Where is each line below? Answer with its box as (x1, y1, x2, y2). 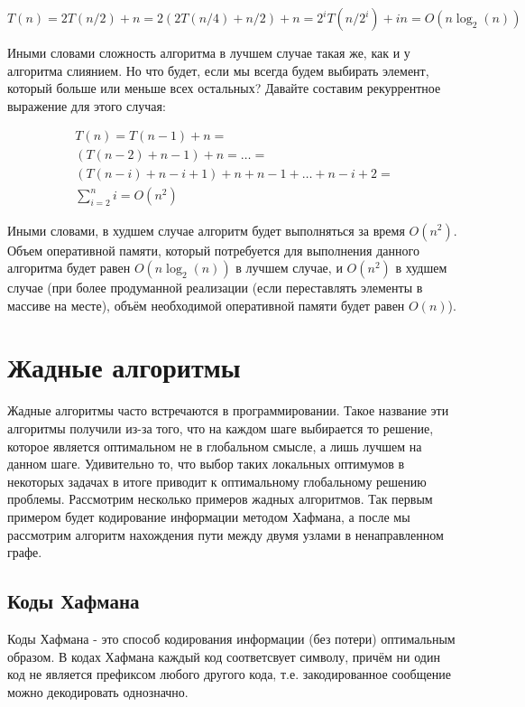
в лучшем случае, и (235, 258, 343, 277)
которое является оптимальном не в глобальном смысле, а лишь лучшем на (7, 436, 422, 455)
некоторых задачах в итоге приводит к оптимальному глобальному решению (7, 471, 427, 490)
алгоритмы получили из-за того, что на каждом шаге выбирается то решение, (7, 419, 434, 437)
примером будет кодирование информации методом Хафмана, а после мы (7, 507, 410, 526)
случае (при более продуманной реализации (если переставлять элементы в (7, 278, 423, 297)
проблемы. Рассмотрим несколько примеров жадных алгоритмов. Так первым (7, 489, 433, 508)
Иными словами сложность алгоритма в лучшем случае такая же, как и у (7, 43, 410, 61)
